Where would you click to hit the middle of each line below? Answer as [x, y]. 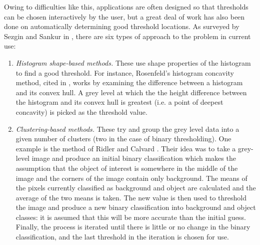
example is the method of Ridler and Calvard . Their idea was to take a [126, 148]
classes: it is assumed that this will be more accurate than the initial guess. [131, 217]
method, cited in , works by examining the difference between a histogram [129, 82]
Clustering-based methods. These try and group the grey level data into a [127, 129]
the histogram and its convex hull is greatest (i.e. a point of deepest [119, 102]
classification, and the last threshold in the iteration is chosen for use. [122, 237]
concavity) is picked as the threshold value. [81, 111]
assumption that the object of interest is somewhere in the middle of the [127, 168]
